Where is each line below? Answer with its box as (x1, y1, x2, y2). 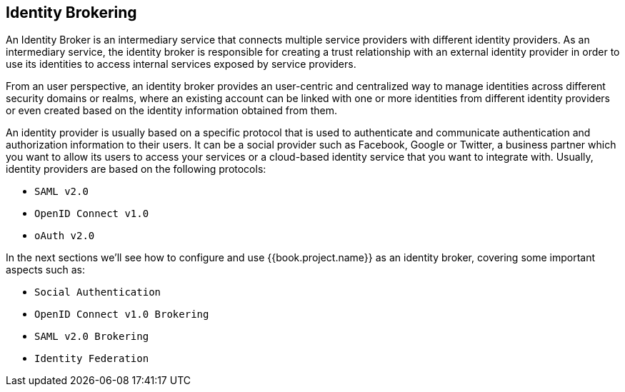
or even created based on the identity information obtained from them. (6, 104, 337, 117)
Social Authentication (34, 286, 161, 298)
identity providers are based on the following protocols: (6, 163, 266, 176)
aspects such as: (6, 263, 85, 276)
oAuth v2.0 (34, 230, 95, 242)
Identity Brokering (6, 4, 137, 21)
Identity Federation (34, 353, 149, 365)
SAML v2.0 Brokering (34, 331, 149, 343)
